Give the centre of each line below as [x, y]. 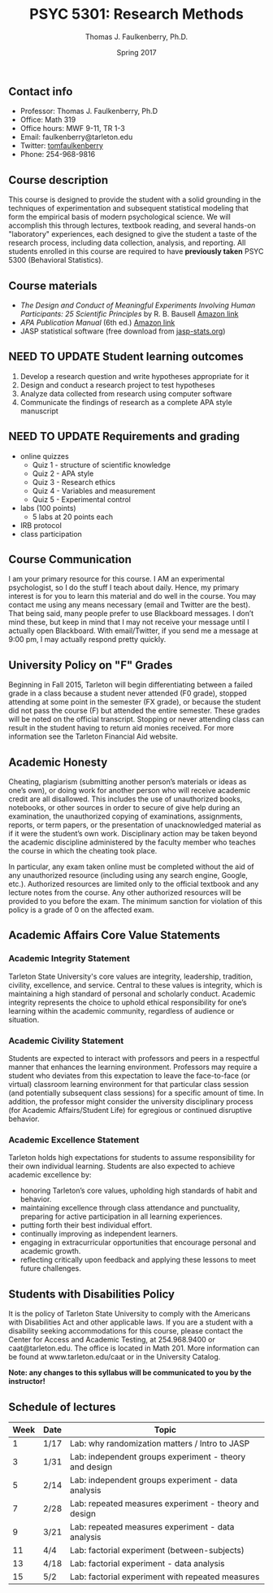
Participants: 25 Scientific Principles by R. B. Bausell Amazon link [129, 313]
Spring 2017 [136, 52]
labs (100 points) [48, 508]
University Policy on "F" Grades [91, 665]
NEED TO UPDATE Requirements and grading [124, 436]
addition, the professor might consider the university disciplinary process [131, 1102]
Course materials [53, 286]
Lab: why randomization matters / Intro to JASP [160, 1443]
